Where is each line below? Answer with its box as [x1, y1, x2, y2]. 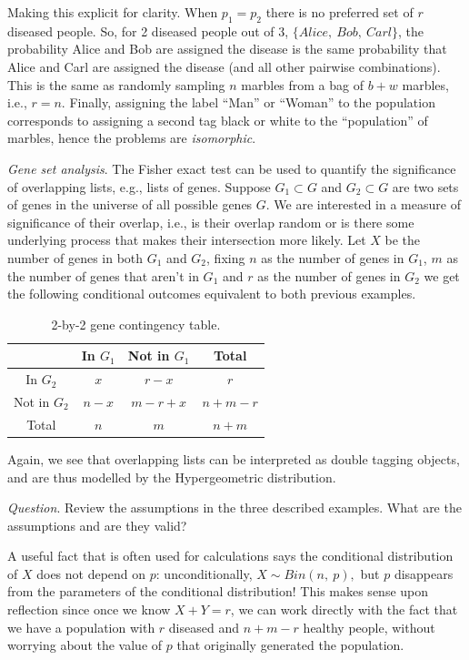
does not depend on [36, 564, 146, 583]
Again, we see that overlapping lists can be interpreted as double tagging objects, [7, 449, 460, 468]
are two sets [392, 177, 459, 196]
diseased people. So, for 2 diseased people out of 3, [7, 21, 289, 40]
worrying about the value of [7, 635, 163, 655]
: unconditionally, [155, 564, 253, 583]
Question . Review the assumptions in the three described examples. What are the [7, 498, 462, 517]
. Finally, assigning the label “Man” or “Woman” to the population [61, 93, 435, 112]
